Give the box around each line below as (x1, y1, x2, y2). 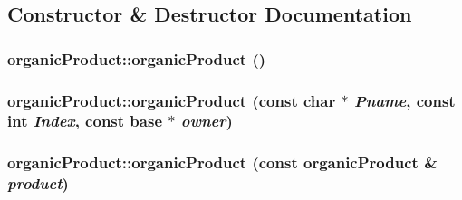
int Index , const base (7, 110, 163, 132)
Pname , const (353, 89, 456, 111)
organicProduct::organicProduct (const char (7, 89, 336, 111)
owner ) (180, 110, 233, 132)
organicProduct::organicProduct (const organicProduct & (7, 151, 438, 174)
